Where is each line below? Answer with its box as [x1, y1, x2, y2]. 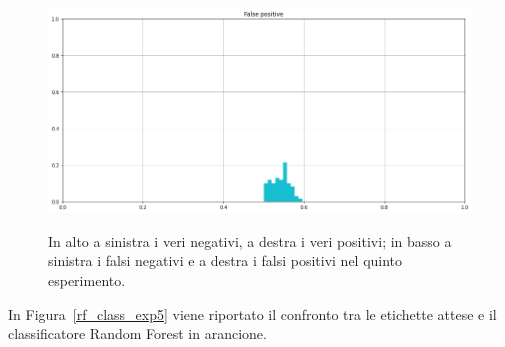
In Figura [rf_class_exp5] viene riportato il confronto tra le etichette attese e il [8, 303, 497, 324]
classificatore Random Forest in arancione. [8, 323, 267, 344]
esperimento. [48, 270, 126, 291]
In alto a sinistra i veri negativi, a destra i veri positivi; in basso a [48, 230, 452, 251]
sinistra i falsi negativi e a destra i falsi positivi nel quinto [48, 250, 403, 271]
